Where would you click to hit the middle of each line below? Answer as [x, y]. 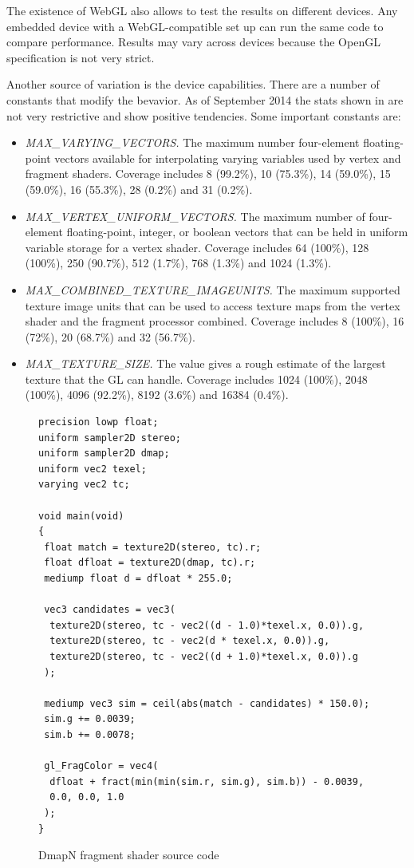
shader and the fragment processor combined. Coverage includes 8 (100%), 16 [215, 321]
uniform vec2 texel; [93, 469]
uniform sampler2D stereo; [110, 438]
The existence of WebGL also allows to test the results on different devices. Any [202, 10]
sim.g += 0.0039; [90, 719]
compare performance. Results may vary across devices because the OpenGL [193, 42]
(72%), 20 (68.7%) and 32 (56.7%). [110, 336]
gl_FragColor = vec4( [101, 766]
